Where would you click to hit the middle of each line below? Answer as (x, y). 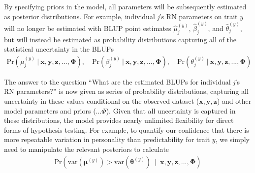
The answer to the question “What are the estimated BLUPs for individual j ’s (122, 81)
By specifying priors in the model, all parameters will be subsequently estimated (125, 6)
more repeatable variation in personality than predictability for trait (107, 139)
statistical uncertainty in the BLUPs (59, 49)
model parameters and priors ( (50, 110)
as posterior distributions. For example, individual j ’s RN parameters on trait (121, 16)
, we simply (232, 139)
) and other (234, 101)
